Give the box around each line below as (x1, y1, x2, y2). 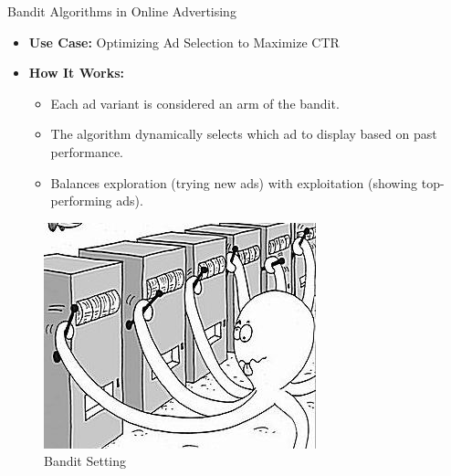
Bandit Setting (44, 451, 127, 471)
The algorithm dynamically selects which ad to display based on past (50, 124, 437, 143)
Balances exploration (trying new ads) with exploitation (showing (50, 173, 418, 192)
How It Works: (28, 63, 125, 82)
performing (50, 191, 112, 210)
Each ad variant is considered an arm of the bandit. (50, 93, 340, 112)
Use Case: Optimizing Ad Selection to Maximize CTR (28, 32, 340, 51)
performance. (50, 142, 124, 161)
